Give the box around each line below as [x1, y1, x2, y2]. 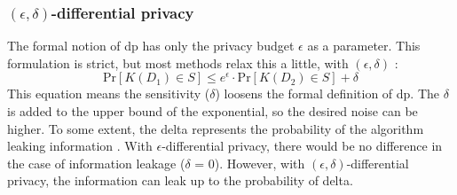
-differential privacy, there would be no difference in [162, 136, 443, 155]
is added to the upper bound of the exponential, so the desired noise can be [7, 102, 418, 120]
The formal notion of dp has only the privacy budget [7, 36, 295, 55]
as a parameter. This [307, 36, 421, 55]
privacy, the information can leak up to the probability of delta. [7, 171, 353, 190]
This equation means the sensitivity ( [7, 84, 210, 103]
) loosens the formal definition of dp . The [215, 84, 440, 103]
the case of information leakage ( [7, 153, 185, 172]
